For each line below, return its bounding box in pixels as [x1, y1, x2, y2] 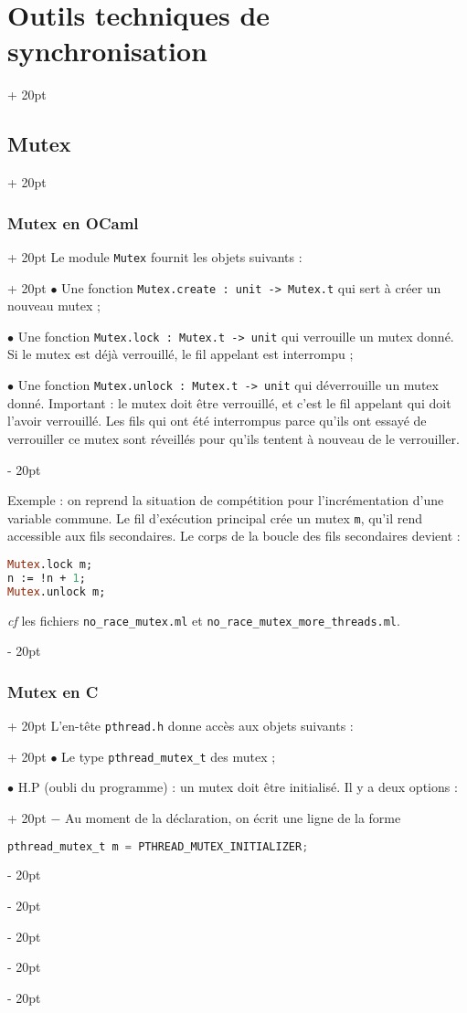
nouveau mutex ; [7, 296, 101, 315]
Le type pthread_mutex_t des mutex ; [61, 746, 276, 765]
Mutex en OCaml [7, 211, 139, 234]
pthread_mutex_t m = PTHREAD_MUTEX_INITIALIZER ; [7, 839, 309, 853]
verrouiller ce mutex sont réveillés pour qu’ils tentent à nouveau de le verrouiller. [7, 428, 460, 448]
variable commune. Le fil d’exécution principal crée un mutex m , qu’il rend [7, 508, 422, 527]
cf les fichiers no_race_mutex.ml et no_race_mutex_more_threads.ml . [7, 610, 400, 629]
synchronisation [7, 32, 207, 69]
